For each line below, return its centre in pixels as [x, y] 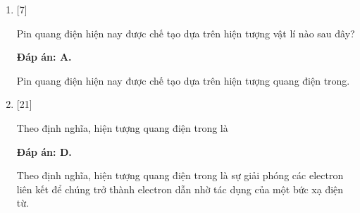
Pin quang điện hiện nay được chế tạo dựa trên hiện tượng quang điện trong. [183, 80]
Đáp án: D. [44, 151]
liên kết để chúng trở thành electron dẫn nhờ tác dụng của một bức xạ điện [180, 189]
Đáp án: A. [44, 57]
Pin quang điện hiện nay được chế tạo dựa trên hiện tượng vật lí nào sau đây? [186, 33]
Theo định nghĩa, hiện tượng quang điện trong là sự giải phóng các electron [180, 175]
